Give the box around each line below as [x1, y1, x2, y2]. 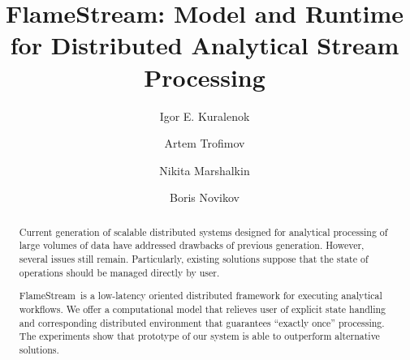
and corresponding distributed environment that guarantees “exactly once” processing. [19, 315, 385, 329]
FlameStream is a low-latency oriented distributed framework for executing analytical [19, 289, 382, 302]
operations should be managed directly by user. [19, 265, 220, 279]
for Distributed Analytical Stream [10, 28, 399, 62]
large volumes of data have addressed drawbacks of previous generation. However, [19, 238, 365, 252]
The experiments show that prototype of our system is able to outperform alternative [19, 329, 380, 343]
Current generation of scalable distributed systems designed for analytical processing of [19, 225, 388, 238]
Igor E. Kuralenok [159, 107, 250, 124]
